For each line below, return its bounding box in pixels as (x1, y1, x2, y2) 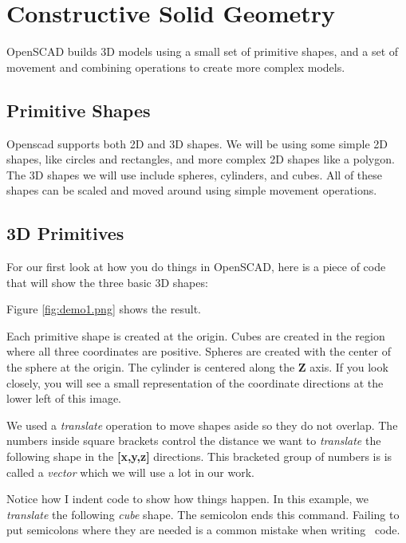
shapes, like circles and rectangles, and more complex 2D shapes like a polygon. (6, 151, 395, 167)
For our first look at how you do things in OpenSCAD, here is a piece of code (6, 258, 386, 275)
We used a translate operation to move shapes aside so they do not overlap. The (6, 416, 398, 433)
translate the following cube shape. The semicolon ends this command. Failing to (6, 506, 400, 522)
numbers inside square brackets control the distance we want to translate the (6, 432, 381, 449)
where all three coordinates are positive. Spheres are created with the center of (6, 343, 391, 360)
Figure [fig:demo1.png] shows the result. (6, 301, 201, 317)
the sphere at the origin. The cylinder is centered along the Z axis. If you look (6, 359, 388, 376)
